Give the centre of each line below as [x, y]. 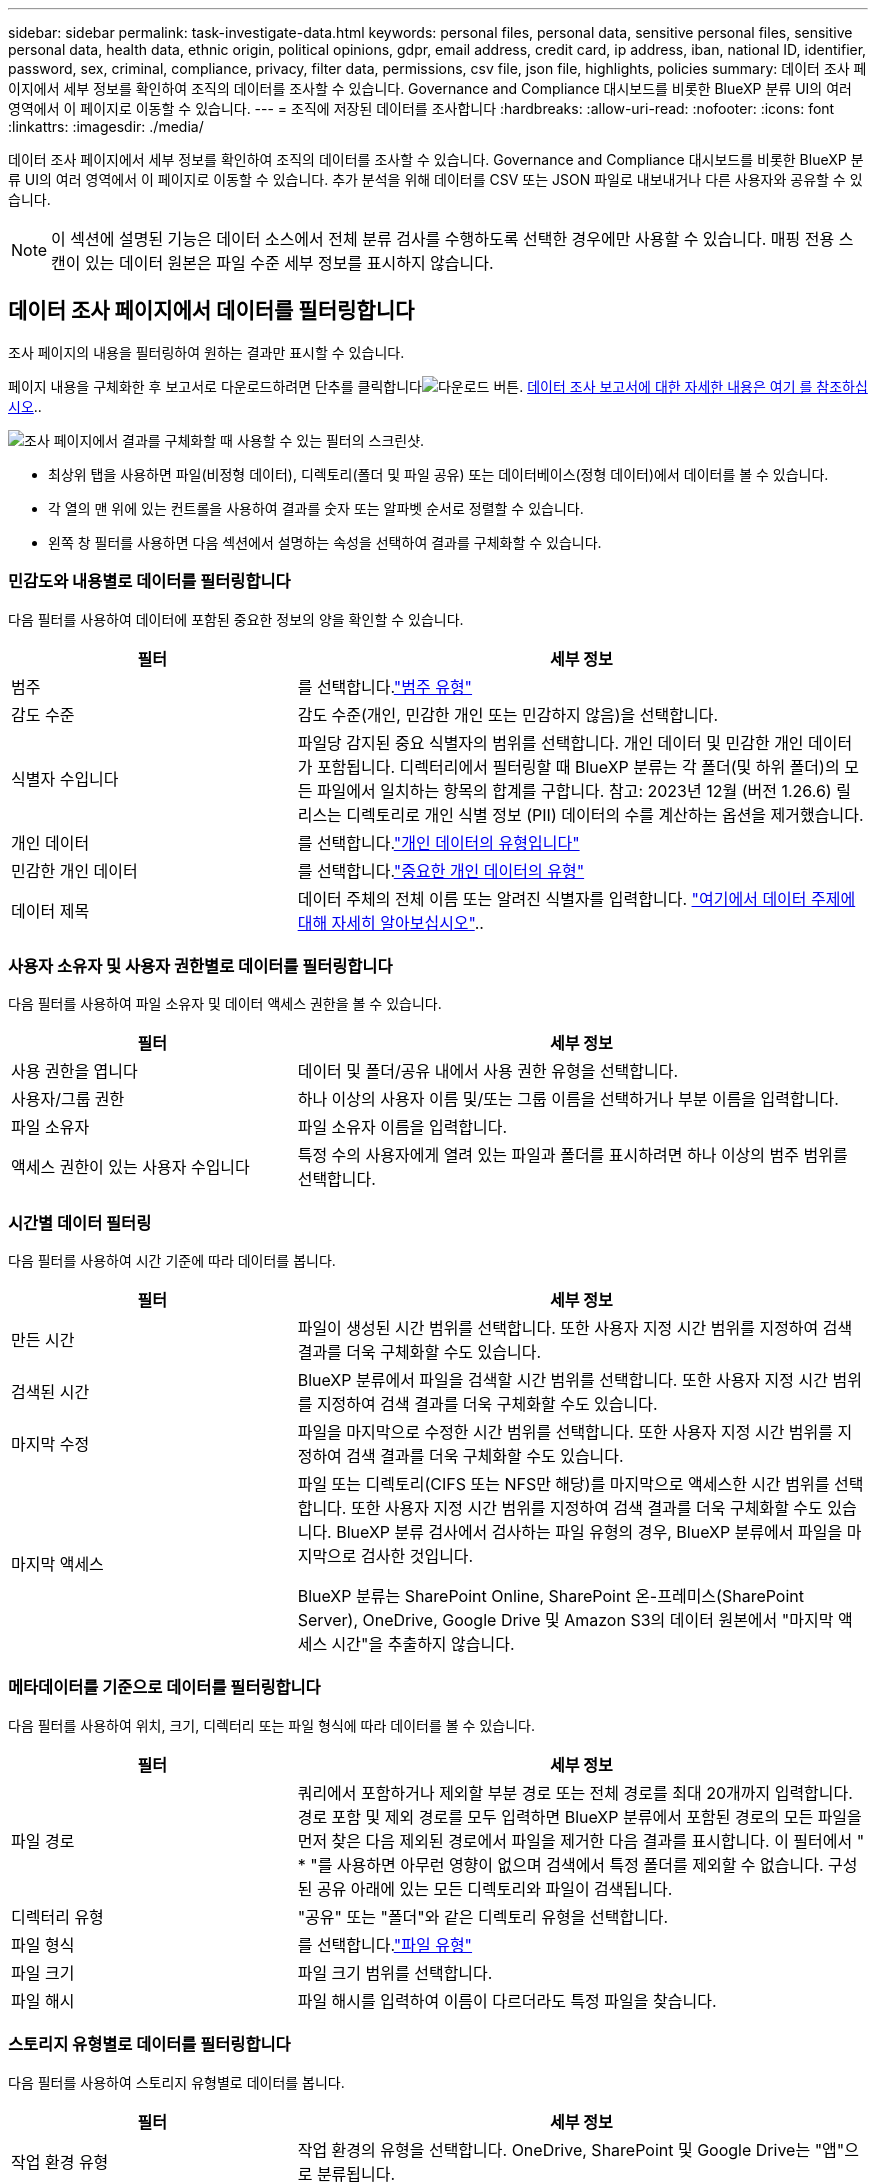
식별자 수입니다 [65, 778]
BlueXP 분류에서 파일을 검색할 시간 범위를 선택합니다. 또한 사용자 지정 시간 [562, 1380]
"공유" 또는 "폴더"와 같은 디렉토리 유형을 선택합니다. [483, 1916]
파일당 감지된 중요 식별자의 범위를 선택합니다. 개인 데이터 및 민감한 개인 [550, 742]
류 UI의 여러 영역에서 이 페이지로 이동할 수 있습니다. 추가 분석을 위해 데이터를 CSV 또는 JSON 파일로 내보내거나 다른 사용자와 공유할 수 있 [435, 179]
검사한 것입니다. [417, 1556]
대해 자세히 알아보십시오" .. [390, 922]
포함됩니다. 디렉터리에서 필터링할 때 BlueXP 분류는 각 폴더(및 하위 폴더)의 [578, 766]
